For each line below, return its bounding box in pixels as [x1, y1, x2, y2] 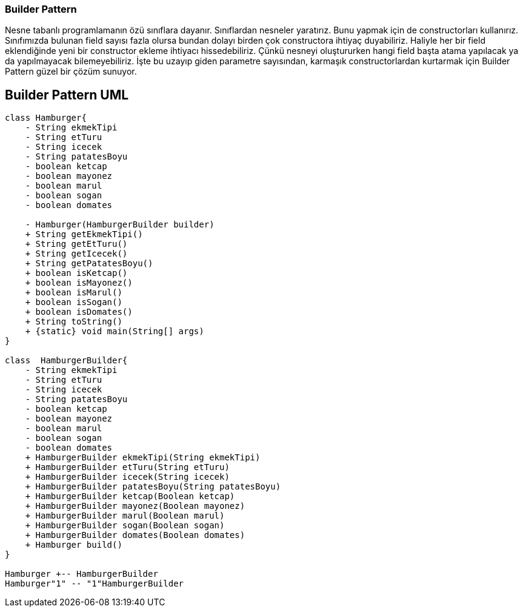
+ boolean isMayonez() [25, 278, 133, 288]
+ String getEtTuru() [25, 239, 128, 249]
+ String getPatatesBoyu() [25, 258, 153, 269]
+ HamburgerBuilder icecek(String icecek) [25, 472, 230, 482]
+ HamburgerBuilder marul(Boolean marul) [25, 511, 225, 521]
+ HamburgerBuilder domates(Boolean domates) [25, 530, 245, 540]
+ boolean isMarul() [25, 288, 122, 298]
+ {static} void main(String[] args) [25, 326, 204, 337]
